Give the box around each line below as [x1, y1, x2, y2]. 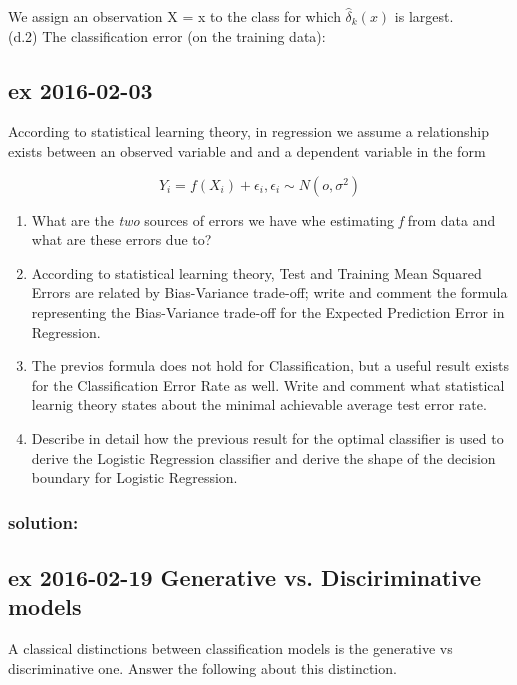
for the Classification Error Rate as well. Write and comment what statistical [31, 374, 505, 395]
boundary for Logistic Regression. [31, 467, 238, 488]
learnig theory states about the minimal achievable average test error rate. [31, 394, 487, 415]
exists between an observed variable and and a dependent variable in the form [8, 140, 486, 161]
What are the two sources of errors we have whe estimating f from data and [31, 209, 496, 230]
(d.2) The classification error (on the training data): [8, 25, 326, 46]
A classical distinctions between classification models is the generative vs [8, 638, 453, 659]
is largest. [394, 6, 454, 26]
